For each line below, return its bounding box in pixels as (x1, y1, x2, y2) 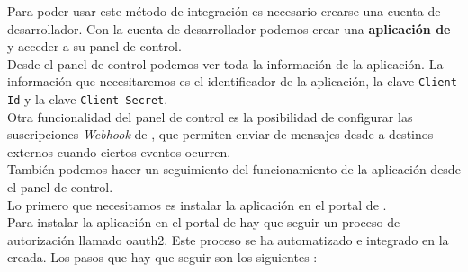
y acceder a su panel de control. (7, 37, 182, 56)
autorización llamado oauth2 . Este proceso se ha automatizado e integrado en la (7, 230, 449, 249)
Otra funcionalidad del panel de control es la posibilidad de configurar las (7, 107, 413, 126)
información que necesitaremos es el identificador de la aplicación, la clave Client (7, 72, 457, 91)
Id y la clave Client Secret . (7, 90, 168, 109)
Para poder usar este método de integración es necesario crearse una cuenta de (7, 2, 441, 20)
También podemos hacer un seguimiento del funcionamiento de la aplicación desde (7, 160, 461, 179)
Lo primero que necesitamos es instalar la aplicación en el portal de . (7, 195, 387, 214)
